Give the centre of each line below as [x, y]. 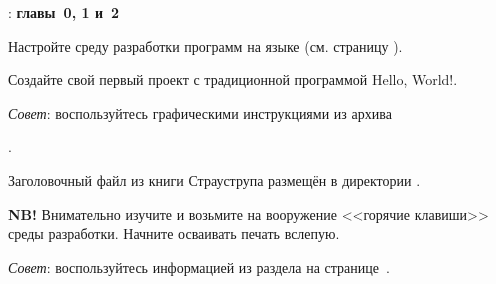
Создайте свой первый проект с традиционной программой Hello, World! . [233, 79]
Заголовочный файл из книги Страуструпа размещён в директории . [214, 179]
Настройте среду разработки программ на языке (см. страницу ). [205, 45]
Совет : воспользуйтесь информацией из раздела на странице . [199, 266]
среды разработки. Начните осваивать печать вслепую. [174, 233]
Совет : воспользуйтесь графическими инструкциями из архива [200, 112]
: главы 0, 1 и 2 [64, 12]
